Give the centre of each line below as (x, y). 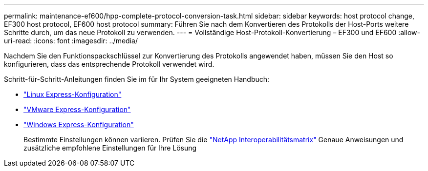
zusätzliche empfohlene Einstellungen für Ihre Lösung (110, 148)
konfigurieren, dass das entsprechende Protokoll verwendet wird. (109, 64)
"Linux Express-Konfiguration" (73, 94)
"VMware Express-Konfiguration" (77, 109)
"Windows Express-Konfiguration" (79, 124)
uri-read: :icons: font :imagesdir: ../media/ (71, 41)
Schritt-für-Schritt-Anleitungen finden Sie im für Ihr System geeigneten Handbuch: (137, 79)
